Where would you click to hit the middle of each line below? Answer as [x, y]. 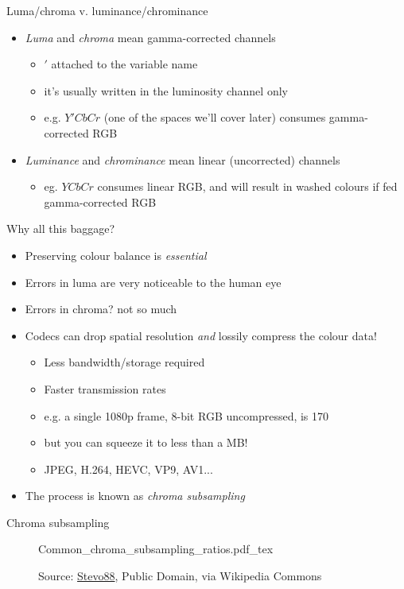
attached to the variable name [124, 64]
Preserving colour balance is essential [116, 255]
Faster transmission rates [105, 388]
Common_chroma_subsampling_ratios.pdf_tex [156, 549]
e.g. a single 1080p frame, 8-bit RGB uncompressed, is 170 [186, 415]
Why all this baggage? [61, 229]
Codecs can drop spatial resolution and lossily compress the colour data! [201, 335]
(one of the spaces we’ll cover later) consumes [215, 117]
